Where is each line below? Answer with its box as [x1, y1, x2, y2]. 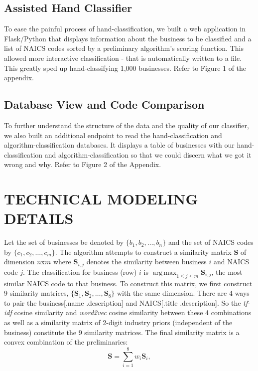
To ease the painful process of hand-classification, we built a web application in [4, 23, 246, 34]
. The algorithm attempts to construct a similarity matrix [55, 246, 232, 257]
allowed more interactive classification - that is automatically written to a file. [4, 52, 242, 63]
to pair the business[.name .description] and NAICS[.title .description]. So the [4, 297, 241, 308]
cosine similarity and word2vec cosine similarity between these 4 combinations [14, 307, 252, 318]
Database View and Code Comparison [4, 97, 205, 112]
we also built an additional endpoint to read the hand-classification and [4, 130, 222, 140]
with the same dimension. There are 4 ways [117, 288, 250, 298]
